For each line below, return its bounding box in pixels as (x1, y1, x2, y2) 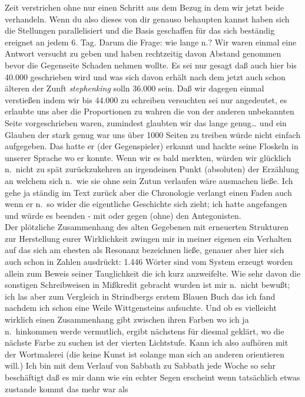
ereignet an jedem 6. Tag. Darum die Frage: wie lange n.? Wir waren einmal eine (5, 35, 297, 48)
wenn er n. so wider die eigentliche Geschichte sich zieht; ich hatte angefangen (5, 198, 287, 210)
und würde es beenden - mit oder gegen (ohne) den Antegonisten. (5, 209, 241, 221)
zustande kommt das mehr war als (5, 382, 128, 395)
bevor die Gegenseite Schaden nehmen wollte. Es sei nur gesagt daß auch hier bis (5, 58, 297, 71)
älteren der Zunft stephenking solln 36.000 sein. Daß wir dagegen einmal (5, 82, 264, 94)
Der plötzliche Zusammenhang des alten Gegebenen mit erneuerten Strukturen (5, 221, 289, 233)
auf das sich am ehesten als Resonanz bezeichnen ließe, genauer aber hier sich (5, 244, 284, 256)
